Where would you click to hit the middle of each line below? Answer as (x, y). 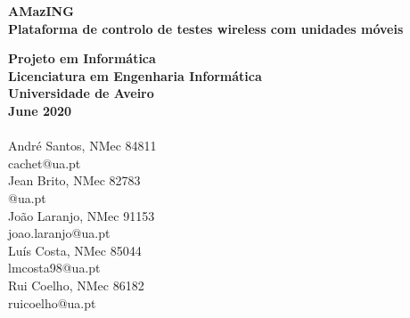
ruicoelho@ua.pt (52, 302)
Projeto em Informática (82, 58)
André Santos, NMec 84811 (82, 146)
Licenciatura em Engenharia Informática (135, 75)
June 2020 (40, 110)
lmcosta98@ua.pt (54, 268)
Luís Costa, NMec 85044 (75, 250)
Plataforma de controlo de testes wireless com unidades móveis (206, 28)
